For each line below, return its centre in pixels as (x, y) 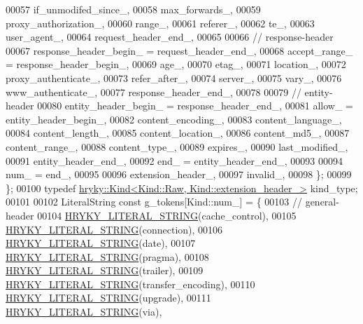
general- (322, 202)
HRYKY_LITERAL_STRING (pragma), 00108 (107, 256)
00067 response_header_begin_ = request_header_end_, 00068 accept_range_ (179, 50)
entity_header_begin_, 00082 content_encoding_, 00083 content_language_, (174, 119)
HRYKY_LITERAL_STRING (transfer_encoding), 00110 (130, 284)
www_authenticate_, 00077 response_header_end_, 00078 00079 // (154, 92)
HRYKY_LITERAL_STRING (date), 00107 (101, 243)
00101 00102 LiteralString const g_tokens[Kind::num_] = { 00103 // (154, 202)
